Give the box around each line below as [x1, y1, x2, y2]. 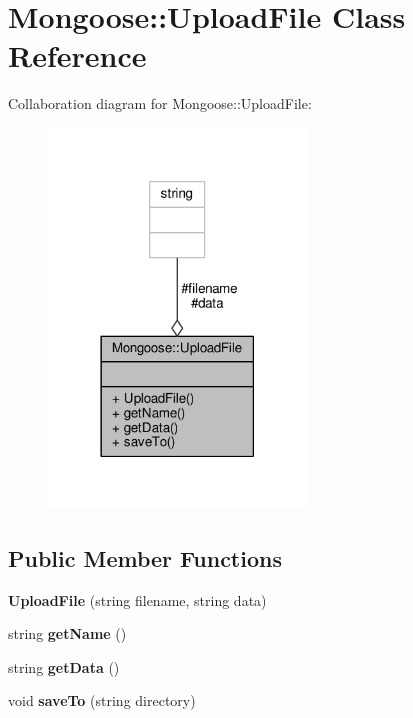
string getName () [8, 623, 127, 644]
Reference [8, 35, 147, 76]
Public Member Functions [8, 542, 282, 573]
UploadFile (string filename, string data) [8, 589, 267, 610]
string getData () [8, 656, 120, 677]
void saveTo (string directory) [8, 690, 196, 711]
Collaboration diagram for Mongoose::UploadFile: [8, 93, 312, 114]
